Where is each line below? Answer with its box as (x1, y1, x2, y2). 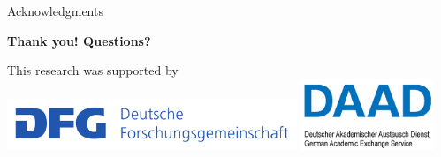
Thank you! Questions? (7, 31, 151, 49)
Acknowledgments (7, 2, 103, 19)
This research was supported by (7, 61, 179, 79)
